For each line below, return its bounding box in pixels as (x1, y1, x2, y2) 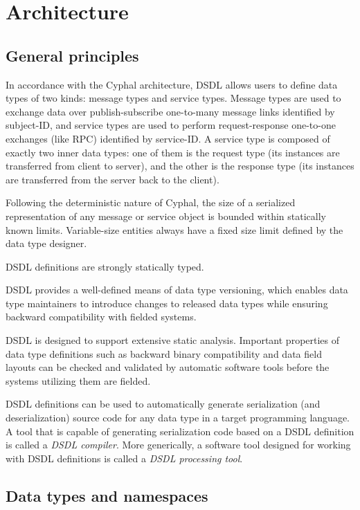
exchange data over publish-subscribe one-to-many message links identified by (6, 104, 335, 118)
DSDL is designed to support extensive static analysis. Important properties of (6, 333, 340, 347)
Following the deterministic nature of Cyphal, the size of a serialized (6, 195, 296, 210)
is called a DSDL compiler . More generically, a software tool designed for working (6, 437, 351, 452)
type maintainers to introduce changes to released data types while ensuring (6, 295, 328, 310)
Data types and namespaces (6, 484, 208, 506)
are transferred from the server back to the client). (6, 172, 219, 186)
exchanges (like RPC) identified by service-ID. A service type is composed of (6, 131, 330, 145)
